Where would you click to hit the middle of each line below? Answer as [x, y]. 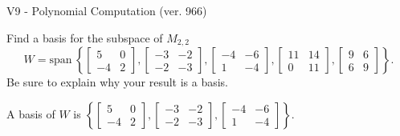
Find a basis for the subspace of [85, 37]
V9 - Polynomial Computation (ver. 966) [107, 10]
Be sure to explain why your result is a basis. [118, 82]
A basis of [31, 113]
